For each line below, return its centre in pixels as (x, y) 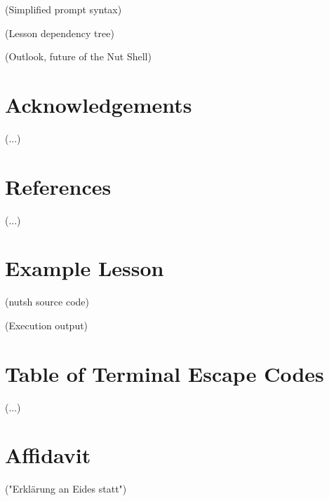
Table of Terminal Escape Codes (164, 373)
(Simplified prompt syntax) (63, 9)
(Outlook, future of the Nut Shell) (78, 56)
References (58, 186)
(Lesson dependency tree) (60, 33)
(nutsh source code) (47, 302)
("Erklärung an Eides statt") (66, 489)
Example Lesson (85, 268)
